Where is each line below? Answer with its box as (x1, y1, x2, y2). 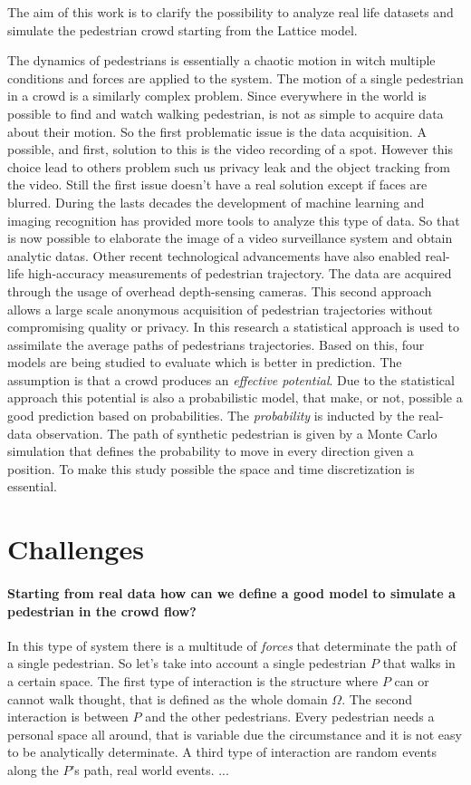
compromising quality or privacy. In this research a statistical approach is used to (7, 317, 459, 336)
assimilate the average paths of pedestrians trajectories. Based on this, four (7, 334, 425, 354)
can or (394, 671, 429, 690)
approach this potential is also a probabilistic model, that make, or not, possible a (7, 388, 463, 407)
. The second (341, 689, 412, 708)
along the (7, 760, 59, 779)
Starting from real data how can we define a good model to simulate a (7, 584, 456, 602)
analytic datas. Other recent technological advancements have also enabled (7, 246, 421, 265)
